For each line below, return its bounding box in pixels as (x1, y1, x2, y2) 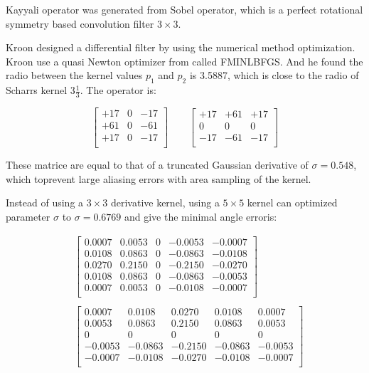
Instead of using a (6, 195, 84, 210)
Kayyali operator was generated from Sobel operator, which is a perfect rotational (6, 2, 363, 16)
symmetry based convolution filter (6, 16, 154, 31)
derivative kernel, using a (110, 195, 220, 210)
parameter (6, 209, 50, 224)
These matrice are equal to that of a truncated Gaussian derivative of (6, 157, 309, 172)
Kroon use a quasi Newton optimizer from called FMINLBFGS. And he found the (6, 53, 363, 68)
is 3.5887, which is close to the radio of (189, 68, 359, 83)
